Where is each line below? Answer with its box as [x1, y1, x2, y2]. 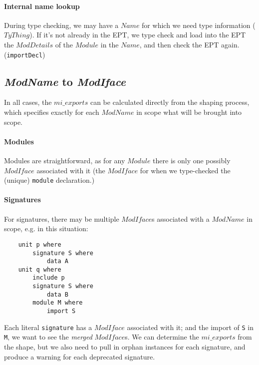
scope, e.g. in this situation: [4, 223, 88, 234]
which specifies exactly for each [4, 107, 99, 117]
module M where [32, 299, 83, 307]
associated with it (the [36, 165, 105, 175]
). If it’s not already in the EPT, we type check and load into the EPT [29, 29, 246, 40]
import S [46, 308, 76, 315]
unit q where [18, 266, 61, 273]
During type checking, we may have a [4, 19, 119, 30]
